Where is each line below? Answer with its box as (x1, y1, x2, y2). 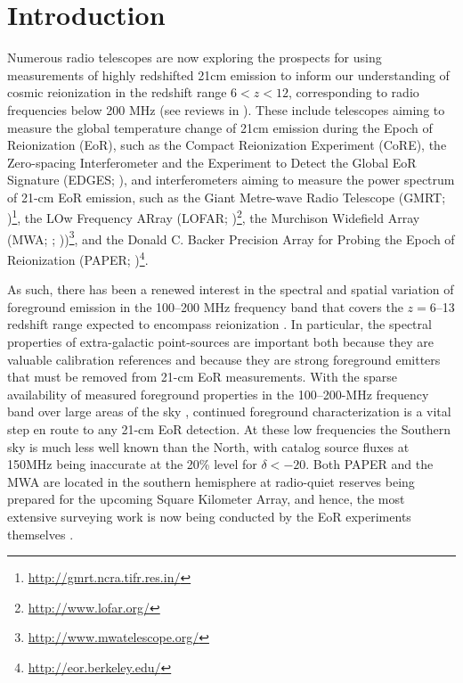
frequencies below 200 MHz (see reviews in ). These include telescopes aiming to (7, 100, 445, 119)
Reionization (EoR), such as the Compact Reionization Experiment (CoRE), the (7, 136, 447, 154)
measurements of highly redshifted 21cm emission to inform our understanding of (7, 65, 450, 84)
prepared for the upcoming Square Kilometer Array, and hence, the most (7, 490, 405, 508)
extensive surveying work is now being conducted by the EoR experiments (7, 506, 411, 525)
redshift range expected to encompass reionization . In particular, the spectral (7, 315, 432, 333)
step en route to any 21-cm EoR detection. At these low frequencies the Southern (7, 419, 451, 438)
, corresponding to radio (288, 83, 419, 102)
